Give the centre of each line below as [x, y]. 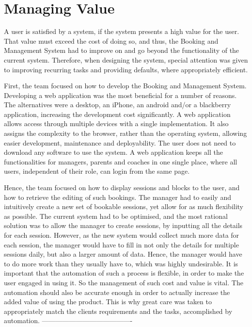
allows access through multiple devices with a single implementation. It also [116, 123]
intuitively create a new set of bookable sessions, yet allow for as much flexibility [124, 206]
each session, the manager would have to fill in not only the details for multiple [121, 244]
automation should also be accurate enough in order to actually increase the [117, 292]
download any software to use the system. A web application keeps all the [113, 152]
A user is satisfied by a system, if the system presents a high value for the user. [122, 31]
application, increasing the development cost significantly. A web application [117, 114]
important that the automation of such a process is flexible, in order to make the [124, 273]
